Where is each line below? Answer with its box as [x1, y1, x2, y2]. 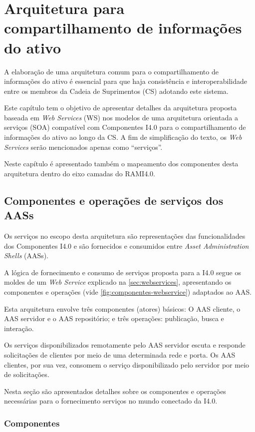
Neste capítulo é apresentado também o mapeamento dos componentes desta [4, 158, 239, 169]
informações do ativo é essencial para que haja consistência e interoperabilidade [4, 76, 248, 86]
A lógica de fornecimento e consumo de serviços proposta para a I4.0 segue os [4, 267, 241, 277]
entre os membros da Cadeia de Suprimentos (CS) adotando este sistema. [4, 85, 229, 96]
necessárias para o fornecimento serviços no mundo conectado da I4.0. [4, 396, 218, 406]
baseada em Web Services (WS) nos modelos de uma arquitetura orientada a [4, 112, 238, 122]
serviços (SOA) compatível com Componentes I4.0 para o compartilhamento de [4, 122, 246, 132]
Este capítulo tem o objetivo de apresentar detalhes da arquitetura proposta [4, 102, 237, 113]
